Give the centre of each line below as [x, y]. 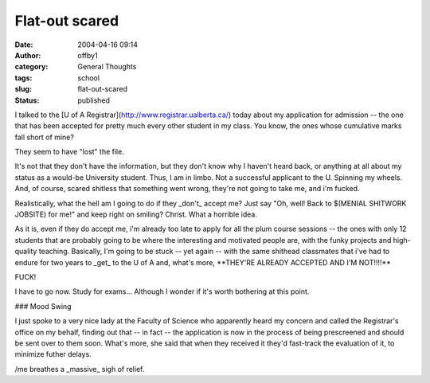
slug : [23, 89]
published [94, 100]
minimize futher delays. [53, 354]
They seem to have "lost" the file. [70, 152]
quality [26, 252]
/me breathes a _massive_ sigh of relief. [80, 369]
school [88, 78]
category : [31, 67]
